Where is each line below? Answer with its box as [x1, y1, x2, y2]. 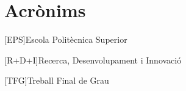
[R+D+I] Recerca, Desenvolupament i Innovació [4, 53, 182, 66]
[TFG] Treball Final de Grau [4, 74, 109, 87]
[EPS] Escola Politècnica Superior [4, 33, 127, 46]
